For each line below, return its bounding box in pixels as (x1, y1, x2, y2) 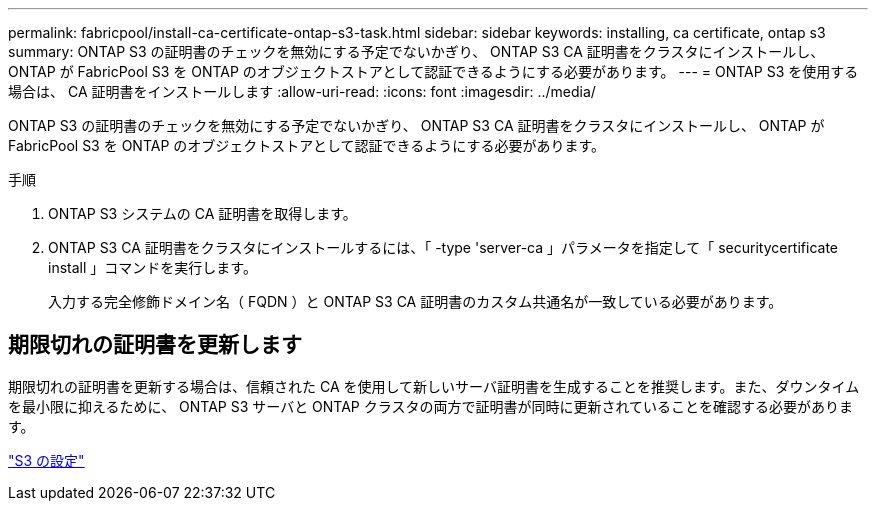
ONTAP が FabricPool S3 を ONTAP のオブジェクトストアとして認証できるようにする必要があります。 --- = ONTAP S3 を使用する (8, 63, 859, 80)
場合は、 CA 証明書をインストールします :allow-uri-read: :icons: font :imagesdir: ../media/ (8, 83, 596, 100)
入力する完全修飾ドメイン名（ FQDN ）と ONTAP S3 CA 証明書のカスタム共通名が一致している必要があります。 (48, 293, 783, 310)
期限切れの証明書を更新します (8, 332, 302, 358)
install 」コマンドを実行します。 (48, 259, 257, 276)
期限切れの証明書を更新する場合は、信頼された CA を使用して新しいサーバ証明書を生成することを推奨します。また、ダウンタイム (8, 377, 860, 395)
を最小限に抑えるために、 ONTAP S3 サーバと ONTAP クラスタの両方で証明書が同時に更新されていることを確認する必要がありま (8, 397, 854, 415)
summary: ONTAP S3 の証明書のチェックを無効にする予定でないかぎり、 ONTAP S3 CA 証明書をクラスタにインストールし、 (8, 43, 825, 60)
